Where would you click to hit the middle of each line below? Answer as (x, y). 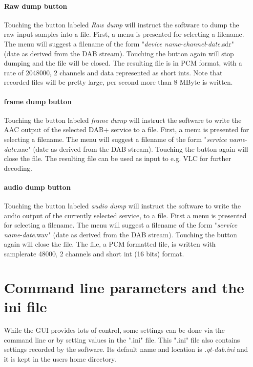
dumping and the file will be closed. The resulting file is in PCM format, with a (123, 63)
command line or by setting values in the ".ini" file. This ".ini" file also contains (122, 339)
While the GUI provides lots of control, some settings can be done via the (115, 330)
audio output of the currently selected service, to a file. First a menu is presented (125, 215)
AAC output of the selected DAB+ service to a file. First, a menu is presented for (126, 129)
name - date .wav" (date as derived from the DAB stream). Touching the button (121, 234)
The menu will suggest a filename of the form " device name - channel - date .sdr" (119, 43)
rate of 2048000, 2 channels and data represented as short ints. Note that (113, 72)
